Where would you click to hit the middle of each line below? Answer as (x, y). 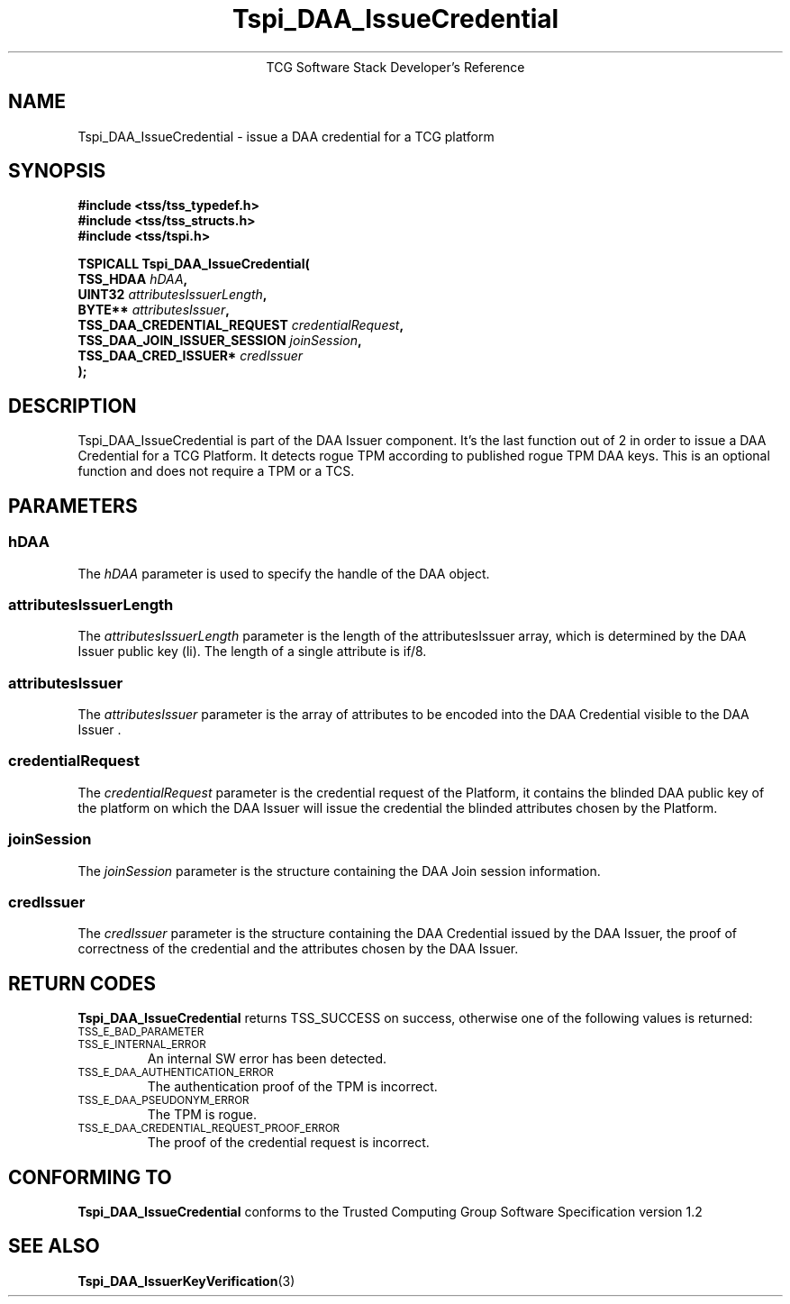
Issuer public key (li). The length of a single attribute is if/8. (252, 652)
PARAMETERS (73, 506)
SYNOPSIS (57, 171)
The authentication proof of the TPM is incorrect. (292, 1087)
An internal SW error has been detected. (267, 1059)
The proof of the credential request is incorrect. (288, 1143)
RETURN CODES (82, 983)
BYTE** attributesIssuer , (154, 310)
